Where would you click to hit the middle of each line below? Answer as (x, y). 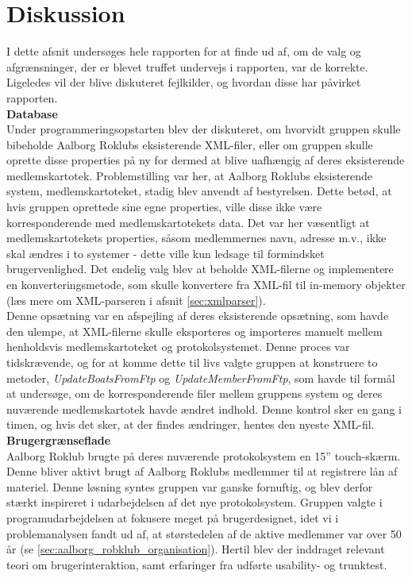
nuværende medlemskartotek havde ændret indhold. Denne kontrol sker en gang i (204, 408)
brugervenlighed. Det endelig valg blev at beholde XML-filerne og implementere (200, 269)
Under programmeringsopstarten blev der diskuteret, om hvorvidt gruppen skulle (204, 129)
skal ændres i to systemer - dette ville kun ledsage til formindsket (166, 253)
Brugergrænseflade (59, 439)
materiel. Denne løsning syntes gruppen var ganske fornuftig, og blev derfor (190, 486)
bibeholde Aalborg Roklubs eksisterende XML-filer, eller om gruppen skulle (190, 144)
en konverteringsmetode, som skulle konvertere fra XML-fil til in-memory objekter (206, 285)
